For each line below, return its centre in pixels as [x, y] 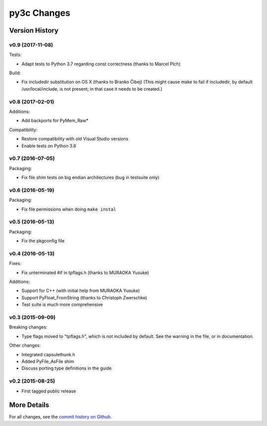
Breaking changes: [28, 327]
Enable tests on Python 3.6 [49, 145]
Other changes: [25, 345]
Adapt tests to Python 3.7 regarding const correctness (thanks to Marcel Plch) [101, 64]
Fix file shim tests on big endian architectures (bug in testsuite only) [90, 178]
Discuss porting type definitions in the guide [67, 368]
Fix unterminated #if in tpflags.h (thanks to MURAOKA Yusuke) [85, 273]
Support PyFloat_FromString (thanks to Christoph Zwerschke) [84, 297]
